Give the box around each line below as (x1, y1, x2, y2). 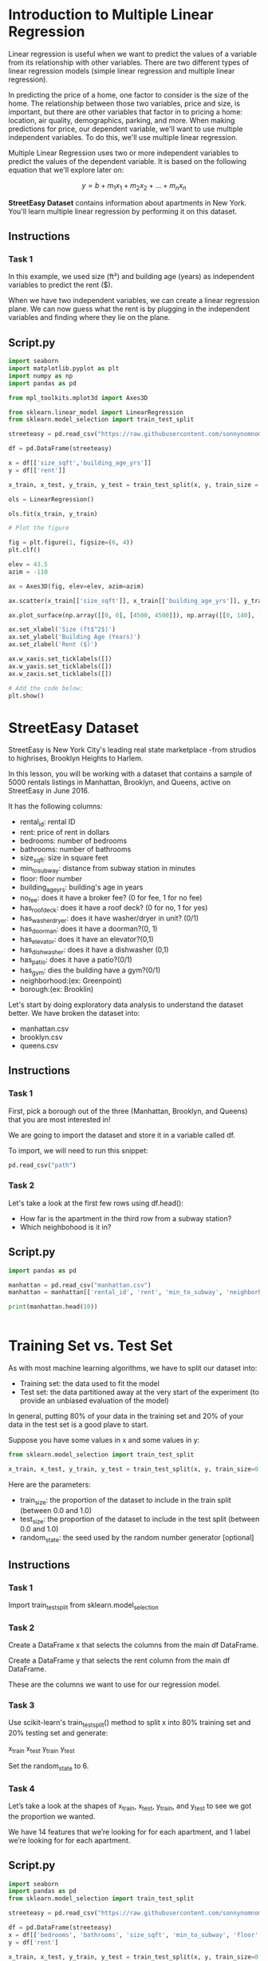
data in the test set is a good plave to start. (8, 1420, 149, 1429)
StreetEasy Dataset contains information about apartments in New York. (8, 198, 247, 207)
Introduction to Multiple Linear (8, 6, 214, 24)
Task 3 (8, 1699, 35, 1711)
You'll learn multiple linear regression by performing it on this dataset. (8, 206, 238, 216)
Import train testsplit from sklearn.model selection (8, 1600, 160, 1612)
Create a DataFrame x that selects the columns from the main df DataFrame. (8, 1640, 259, 1650)
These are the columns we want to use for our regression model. (8, 1679, 221, 1689)
